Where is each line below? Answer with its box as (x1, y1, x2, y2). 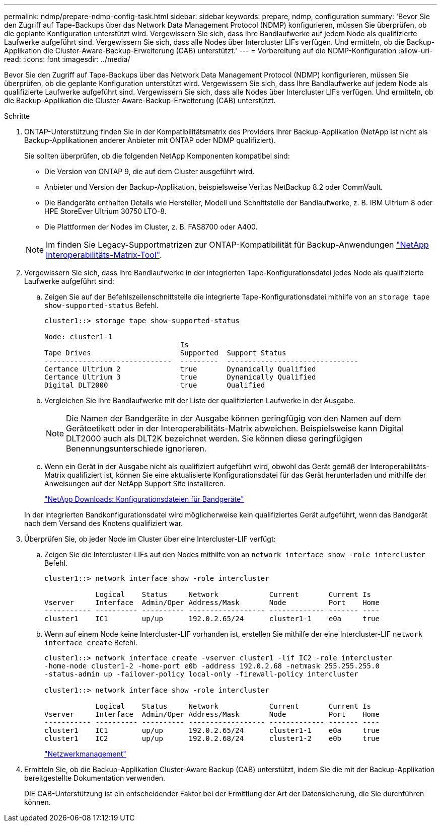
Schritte (4, 112, 30, 120)
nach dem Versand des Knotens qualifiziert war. (24, 519, 183, 528)
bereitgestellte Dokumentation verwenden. (24, 774, 166, 782)
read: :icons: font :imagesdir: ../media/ (4, 55, 130, 63)
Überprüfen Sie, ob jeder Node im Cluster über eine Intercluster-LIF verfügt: (24, 535, 276, 543)
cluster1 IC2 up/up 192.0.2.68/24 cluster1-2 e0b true (44, 734, 380, 742)
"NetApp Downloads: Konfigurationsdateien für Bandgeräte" (44, 495, 244, 503)
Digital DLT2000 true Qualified (44, 381, 265, 389)
